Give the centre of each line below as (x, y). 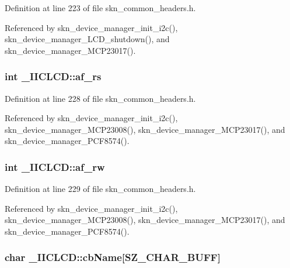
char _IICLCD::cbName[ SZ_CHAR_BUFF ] (113, 257)
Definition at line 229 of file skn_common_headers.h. (100, 189)
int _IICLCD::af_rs (53, 76)
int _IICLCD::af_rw (55, 166)
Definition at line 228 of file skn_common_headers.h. (100, 98)
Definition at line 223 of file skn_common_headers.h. (100, 8)
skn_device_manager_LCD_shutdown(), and (87, 39)
